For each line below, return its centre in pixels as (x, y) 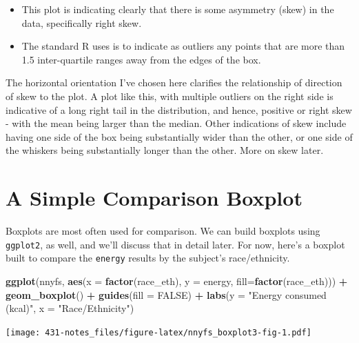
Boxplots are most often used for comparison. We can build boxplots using (163, 231)
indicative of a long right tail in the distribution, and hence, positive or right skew (179, 109)
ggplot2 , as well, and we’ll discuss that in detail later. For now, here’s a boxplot (175, 244)
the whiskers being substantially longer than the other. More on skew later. (165, 150)
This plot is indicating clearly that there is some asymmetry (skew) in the (178, 9)
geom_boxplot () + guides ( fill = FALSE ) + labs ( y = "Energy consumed (166, 294)
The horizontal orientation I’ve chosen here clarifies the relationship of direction (174, 82)
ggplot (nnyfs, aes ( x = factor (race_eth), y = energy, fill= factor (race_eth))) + (177, 281)
